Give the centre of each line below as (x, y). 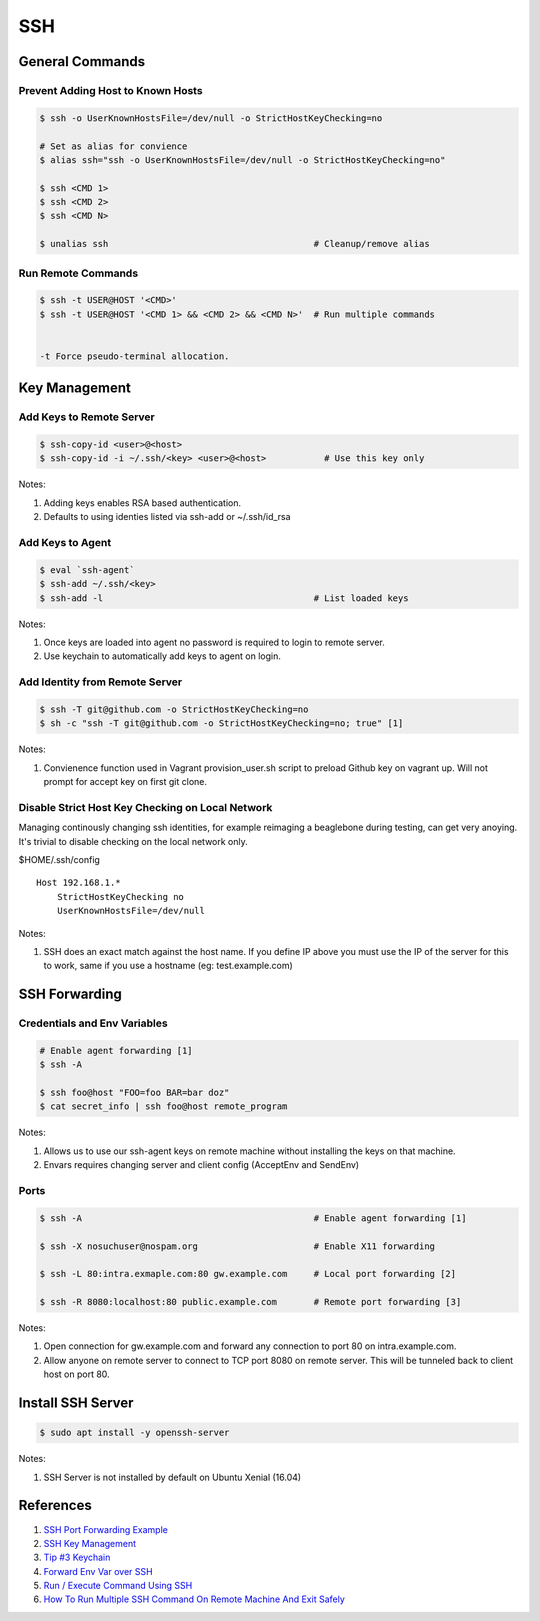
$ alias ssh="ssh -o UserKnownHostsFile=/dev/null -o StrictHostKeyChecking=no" (242, 159)
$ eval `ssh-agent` (87, 569)
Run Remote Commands (78, 273)
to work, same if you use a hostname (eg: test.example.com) (168, 966)
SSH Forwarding (70, 994)
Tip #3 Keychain (77, 1557)
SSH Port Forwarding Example (106, 1529)
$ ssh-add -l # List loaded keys (224, 598)
